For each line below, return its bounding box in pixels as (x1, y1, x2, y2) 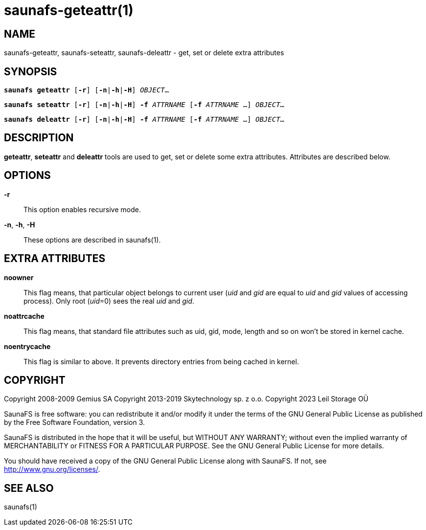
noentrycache (4, 342, 51, 351)
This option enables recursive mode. (23, 205, 141, 214)
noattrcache (4, 311, 45, 320)
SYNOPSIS (4, 65, 57, 78)
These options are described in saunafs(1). (23, 235, 161, 244)
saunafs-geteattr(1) (4, 2, 134, 19)
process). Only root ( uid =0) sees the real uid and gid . (23, 296, 195, 305)
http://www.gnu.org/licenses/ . (4, 465, 100, 474)
